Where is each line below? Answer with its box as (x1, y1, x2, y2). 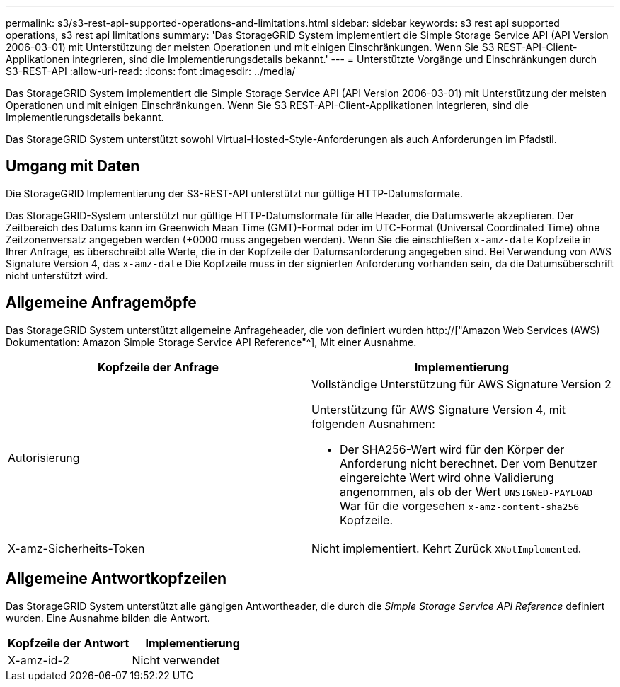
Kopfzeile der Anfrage (98, 359, 219, 374)
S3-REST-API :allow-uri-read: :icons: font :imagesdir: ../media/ (6, 65, 296, 77)
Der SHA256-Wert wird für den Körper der (340, 441, 565, 456)
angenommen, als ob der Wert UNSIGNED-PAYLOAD (340, 484, 593, 499)
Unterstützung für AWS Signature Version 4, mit (311, 402, 566, 417)
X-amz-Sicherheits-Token (8, 541, 145, 555)
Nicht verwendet (132, 652, 220, 667)
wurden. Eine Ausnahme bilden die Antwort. (6, 611, 210, 624)
